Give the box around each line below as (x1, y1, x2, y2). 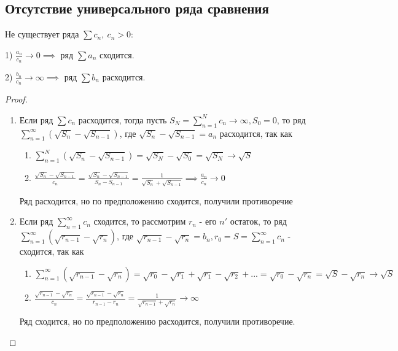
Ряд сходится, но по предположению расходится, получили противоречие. (19, 315, 295, 328)
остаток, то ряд (230, 215, 287, 228)
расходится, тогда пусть (78, 113, 167, 126)
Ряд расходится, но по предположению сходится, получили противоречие (19, 194, 293, 207)
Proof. (5, 93, 28, 106)
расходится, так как (219, 126, 292, 139)
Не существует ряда (5, 28, 79, 40)
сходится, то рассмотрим (93, 215, 186, 228)
